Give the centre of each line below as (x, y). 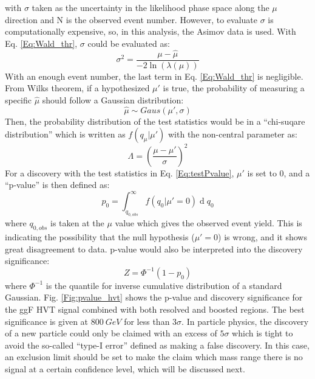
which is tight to (262, 333)
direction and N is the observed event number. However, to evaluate (131, 19)
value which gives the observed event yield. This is (208, 223)
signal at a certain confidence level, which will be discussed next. (125, 368)
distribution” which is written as (65, 134)
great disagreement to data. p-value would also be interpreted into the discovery (154, 249)
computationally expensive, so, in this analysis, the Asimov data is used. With (151, 31)
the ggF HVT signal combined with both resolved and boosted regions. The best (155, 309)
